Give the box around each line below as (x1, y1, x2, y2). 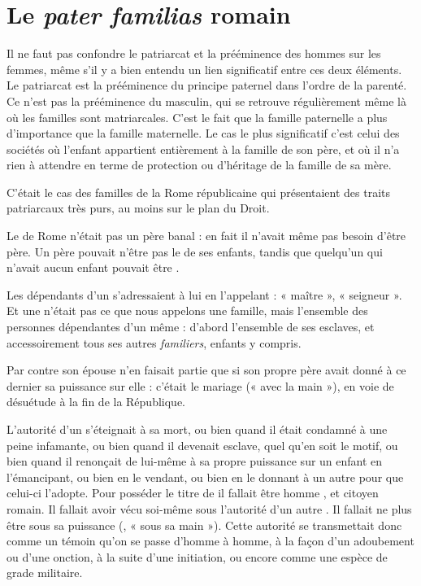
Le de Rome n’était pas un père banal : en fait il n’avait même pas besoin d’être (7, 227, 406, 244)
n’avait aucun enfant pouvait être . (7, 259, 180, 276)
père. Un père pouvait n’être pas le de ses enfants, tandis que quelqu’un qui (7, 243, 383, 260)
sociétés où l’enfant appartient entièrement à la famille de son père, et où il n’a (7, 140, 400, 157)
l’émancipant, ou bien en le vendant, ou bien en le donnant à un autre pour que (7, 468, 404, 485)
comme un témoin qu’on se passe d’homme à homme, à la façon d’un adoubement (7, 532, 414, 549)
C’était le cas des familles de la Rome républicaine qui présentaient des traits (7, 183, 391, 200)
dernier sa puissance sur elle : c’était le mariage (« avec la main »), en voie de (7, 377, 394, 394)
